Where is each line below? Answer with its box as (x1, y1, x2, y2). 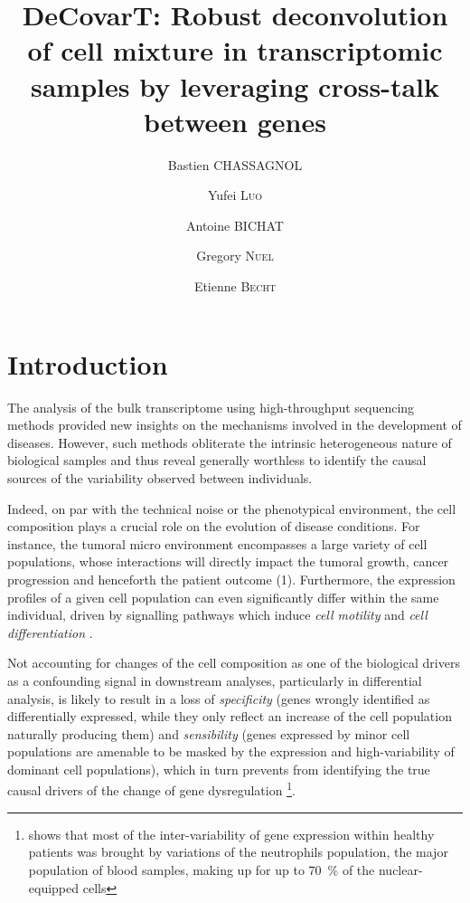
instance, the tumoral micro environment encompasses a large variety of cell (7, 534, 428, 553)
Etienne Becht (193, 277, 277, 296)
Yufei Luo (207, 185, 263, 204)
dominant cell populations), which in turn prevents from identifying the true (7, 759, 430, 778)
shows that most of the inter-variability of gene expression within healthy (28, 824, 435, 843)
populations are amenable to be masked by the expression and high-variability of (7, 742, 455, 761)
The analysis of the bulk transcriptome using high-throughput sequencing (7, 397, 415, 416)
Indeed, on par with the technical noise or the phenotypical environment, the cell (7, 499, 456, 518)
